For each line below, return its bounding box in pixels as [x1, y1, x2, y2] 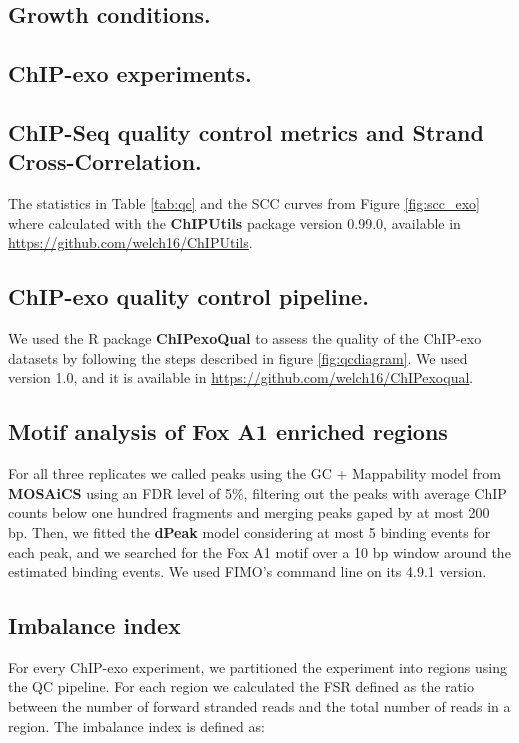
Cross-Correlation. [8, 146, 202, 177]
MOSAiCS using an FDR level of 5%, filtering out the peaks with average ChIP [8, 482, 507, 503]
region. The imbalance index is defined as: [8, 715, 265, 736]
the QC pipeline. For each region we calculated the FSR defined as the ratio [8, 676, 474, 697]
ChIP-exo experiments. [8, 58, 252, 89]
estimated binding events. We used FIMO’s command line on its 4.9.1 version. [8, 561, 487, 582]
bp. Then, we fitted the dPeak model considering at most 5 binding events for [8, 521, 491, 542]
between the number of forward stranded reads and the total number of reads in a [8, 696, 511, 717]
